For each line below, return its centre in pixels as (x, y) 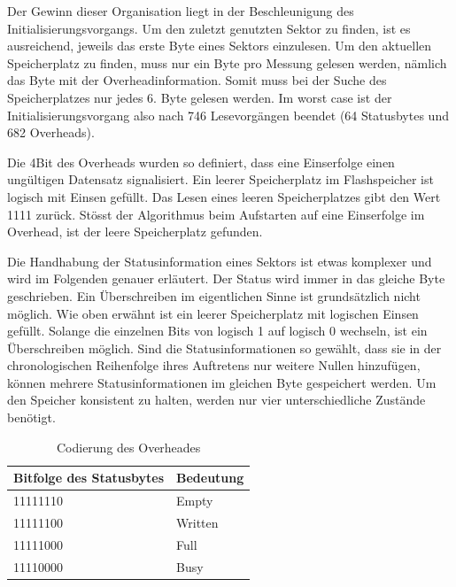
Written (197, 522)
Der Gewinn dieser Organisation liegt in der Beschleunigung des (181, 11)
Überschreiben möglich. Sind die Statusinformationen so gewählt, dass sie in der (224, 348)
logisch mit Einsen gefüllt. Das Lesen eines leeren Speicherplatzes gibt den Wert (224, 196)
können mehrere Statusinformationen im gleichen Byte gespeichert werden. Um (222, 382)
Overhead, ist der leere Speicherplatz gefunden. (135, 232)
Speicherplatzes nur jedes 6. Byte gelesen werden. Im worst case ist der (200, 97)
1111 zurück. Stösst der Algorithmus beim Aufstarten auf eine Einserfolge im (216, 214)
